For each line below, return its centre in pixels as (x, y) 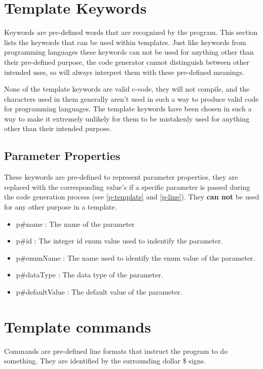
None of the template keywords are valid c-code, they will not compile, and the (127, 89)
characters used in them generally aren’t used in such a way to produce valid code (131, 98)
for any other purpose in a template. (61, 207)
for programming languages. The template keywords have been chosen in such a (128, 109)
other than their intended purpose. (58, 128)
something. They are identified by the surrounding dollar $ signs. (105, 361)
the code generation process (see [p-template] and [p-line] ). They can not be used (132, 197)
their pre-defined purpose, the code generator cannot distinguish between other (127, 61)
